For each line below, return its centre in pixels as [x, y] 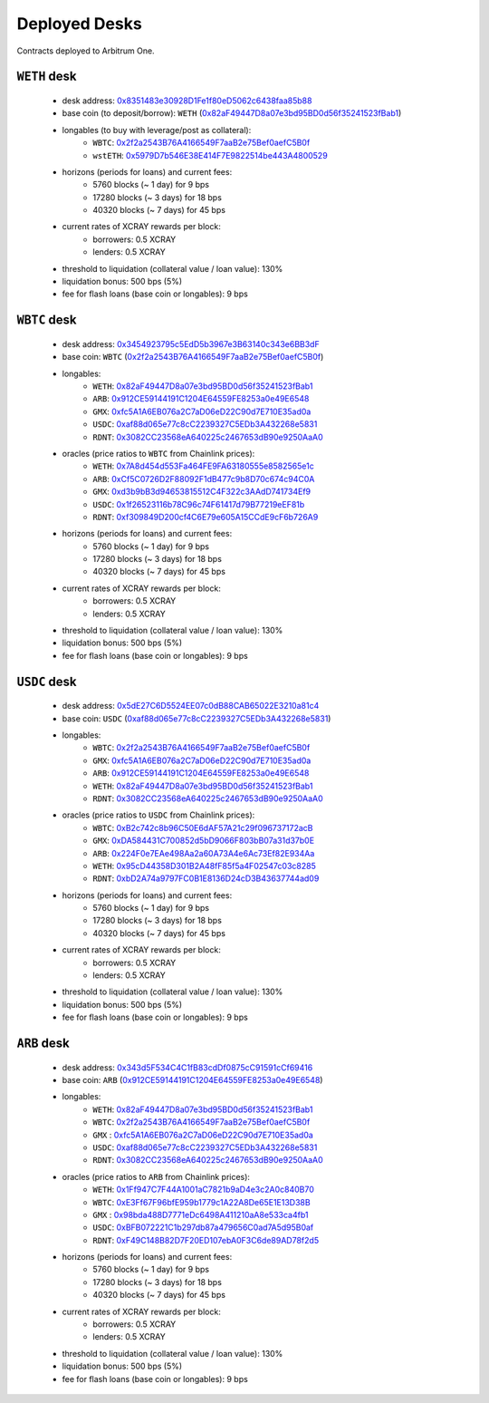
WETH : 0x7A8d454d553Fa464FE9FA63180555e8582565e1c [203, 466]
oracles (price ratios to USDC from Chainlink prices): [158, 815]
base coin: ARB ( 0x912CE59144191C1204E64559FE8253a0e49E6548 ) [192, 1080]
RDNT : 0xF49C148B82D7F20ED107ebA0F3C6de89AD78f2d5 [206, 1240]
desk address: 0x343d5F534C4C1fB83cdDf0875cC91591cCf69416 [187, 1067]
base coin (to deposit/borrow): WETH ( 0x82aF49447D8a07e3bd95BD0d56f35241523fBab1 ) [232, 113]
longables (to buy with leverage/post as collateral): [157, 130]
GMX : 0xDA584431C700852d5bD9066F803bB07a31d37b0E [204, 841]
